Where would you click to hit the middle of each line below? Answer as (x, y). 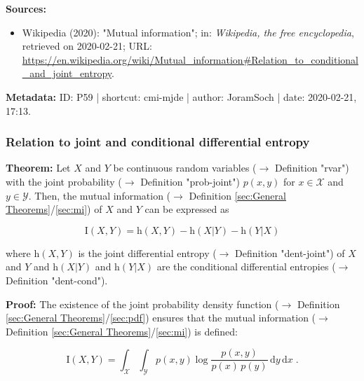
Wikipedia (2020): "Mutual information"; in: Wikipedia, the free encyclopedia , (188, 32)
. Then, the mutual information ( (100, 195)
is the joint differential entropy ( (147, 252)
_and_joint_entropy (67, 73)
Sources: (26, 8)
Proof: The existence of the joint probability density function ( (142, 304)
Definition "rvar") (312, 168)
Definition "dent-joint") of (290, 252)
